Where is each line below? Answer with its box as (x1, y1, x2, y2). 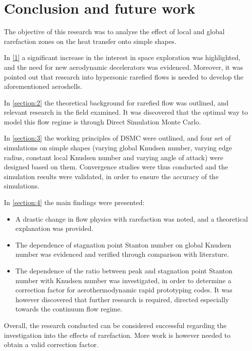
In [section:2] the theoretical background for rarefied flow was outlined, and (4, 97, 229, 107)
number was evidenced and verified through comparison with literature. (15, 249, 229, 259)
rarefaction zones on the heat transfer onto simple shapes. (4, 36, 176, 46)
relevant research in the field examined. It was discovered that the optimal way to (4, 107, 248, 117)
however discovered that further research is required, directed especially (15, 294, 229, 304)
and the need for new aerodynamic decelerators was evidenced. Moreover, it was (4, 62, 243, 72)
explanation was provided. (15, 223, 94, 233)
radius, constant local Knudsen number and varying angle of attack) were (4, 152, 223, 162)
